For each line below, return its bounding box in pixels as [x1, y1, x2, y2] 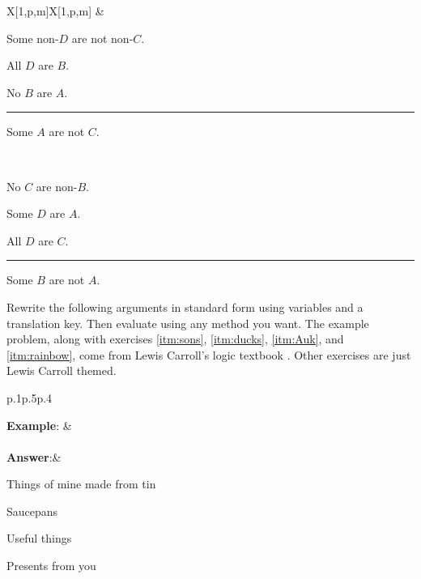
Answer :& [6, 448, 62, 465]
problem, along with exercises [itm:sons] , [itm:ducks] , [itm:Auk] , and [6, 330, 344, 347]
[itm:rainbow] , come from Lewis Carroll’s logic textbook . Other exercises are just [6, 346, 411, 363]
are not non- [71, 29, 134, 46]
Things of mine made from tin [6, 475, 156, 492]
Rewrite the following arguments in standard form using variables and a [6, 298, 364, 315]
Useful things [6, 530, 72, 547]
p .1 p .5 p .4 [6, 389, 53, 406]
